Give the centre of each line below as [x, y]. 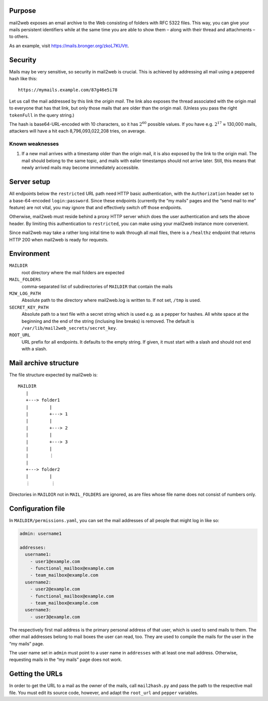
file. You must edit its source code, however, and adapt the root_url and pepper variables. [104, 693]
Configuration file [37, 509]
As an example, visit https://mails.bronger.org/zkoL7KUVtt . [69, 46]
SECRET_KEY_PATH [29, 307]
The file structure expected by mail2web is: [53, 375]
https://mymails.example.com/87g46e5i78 [68, 90]
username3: [38, 610]
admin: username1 [41, 534]
